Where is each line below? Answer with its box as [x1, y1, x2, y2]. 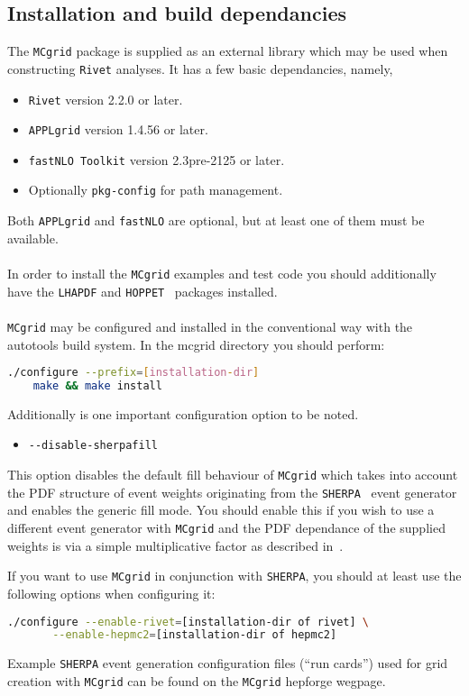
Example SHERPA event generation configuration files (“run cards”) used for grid [7, 654, 448, 673]
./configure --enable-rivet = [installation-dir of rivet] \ [7, 615, 369, 628]
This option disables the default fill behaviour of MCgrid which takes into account [7, 465, 458, 484]
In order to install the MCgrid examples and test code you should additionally [7, 263, 437, 282]
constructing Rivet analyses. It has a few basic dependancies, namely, [7, 59, 393, 78]
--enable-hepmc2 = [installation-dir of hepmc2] [52, 628, 337, 642]
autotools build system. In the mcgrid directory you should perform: [7, 334, 385, 353]
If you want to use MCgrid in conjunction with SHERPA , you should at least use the [7, 566, 462, 585]
